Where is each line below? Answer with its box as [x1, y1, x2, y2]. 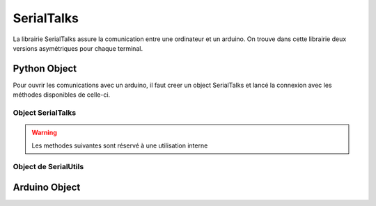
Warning [31, 129, 57, 137]
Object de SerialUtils [13, 162, 84, 172]
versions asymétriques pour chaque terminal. [13, 44, 143, 52]
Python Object [13, 63, 77, 74]
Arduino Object [13, 181, 81, 193]
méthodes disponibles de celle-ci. [13, 90, 111, 99]
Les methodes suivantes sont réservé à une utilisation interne [31, 141, 208, 150]
